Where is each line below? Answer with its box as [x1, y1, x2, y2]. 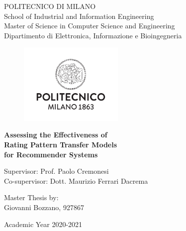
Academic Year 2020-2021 [4, 219, 83, 229]
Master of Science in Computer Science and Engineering [4, 20, 175, 31]
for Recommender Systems [4, 149, 98, 159]
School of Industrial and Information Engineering [4, 10, 154, 21]
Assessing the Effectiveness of [4, 129, 107, 140]
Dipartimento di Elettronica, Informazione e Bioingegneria [4, 30, 182, 40]
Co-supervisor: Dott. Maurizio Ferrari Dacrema [4, 175, 148, 186]
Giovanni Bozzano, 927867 [4, 202, 84, 212]
